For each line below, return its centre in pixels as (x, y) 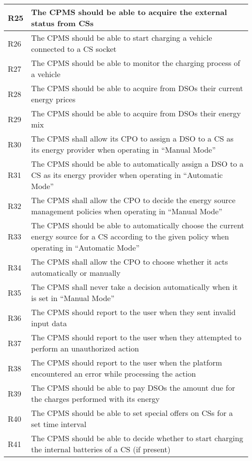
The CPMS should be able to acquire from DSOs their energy (136, 113)
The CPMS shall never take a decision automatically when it (134, 287)
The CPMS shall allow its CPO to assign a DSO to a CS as (132, 138)
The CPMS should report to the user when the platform (127, 362)
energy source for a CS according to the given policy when (130, 236)
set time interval (59, 424)
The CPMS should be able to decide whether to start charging (137, 438)
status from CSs (62, 23)
